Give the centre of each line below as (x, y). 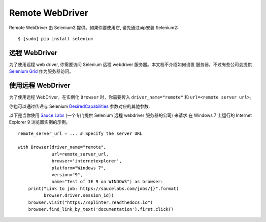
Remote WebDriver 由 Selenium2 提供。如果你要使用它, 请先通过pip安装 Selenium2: (94, 28)
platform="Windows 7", (79, 168)
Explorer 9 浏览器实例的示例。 (40, 122)
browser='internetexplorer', (87, 161)
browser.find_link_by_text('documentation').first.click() (101, 209)
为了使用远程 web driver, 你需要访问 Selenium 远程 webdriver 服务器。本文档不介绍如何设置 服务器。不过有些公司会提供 (131, 64)
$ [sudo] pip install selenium (56, 39)
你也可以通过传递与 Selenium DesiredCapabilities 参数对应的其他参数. (80, 106)
